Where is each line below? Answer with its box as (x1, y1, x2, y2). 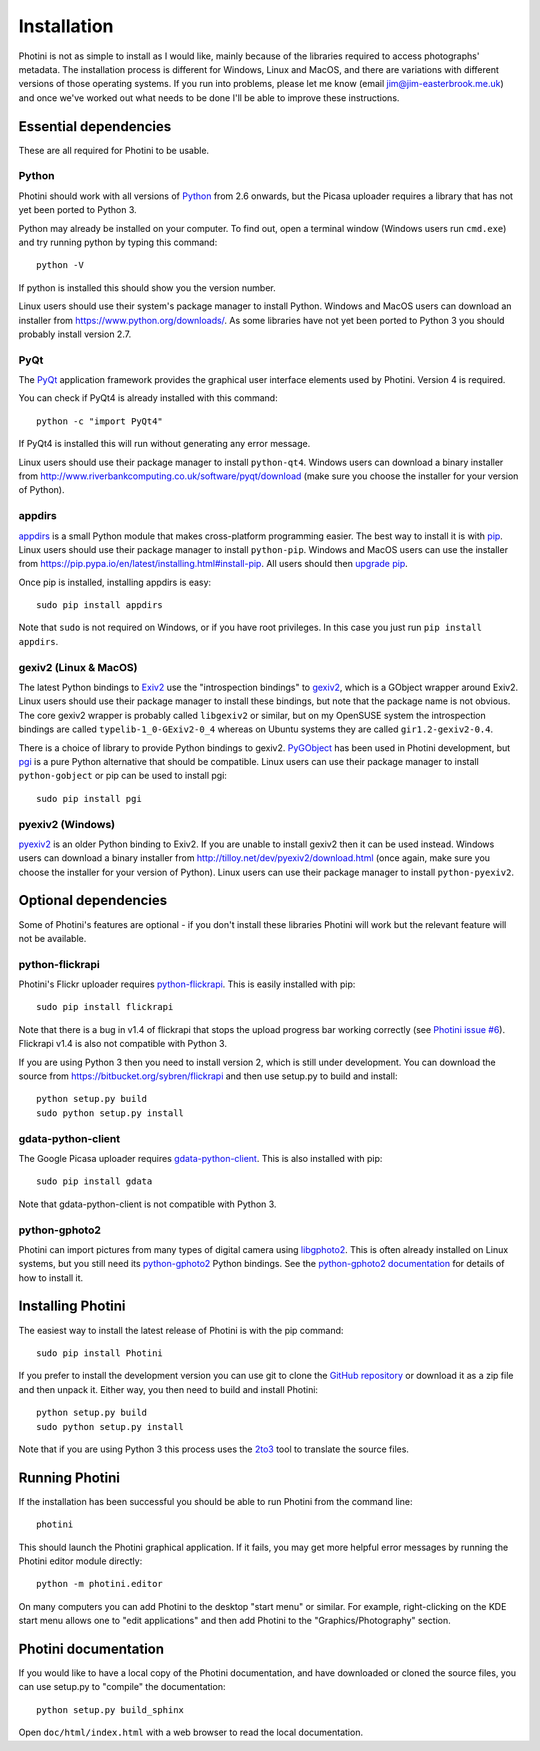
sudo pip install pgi (36, 793, 142, 804)
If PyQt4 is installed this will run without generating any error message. (18, 438, 311, 450)
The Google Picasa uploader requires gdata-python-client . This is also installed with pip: (18, 1152, 383, 1164)
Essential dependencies (18, 118, 172, 135)
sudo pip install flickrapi (36, 1001, 174, 1013)
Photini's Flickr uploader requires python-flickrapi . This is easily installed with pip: (18, 978, 356, 990)
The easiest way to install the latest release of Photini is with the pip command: (18, 1324, 344, 1336)
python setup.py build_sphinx (36, 1704, 185, 1715)
